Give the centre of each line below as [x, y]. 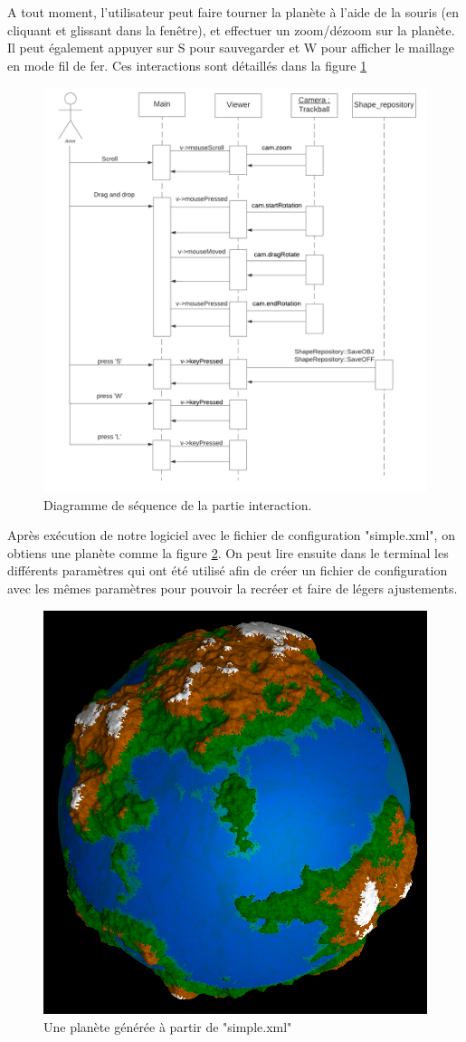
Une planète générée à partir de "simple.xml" [168, 1026]
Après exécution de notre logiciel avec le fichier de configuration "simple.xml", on [231, 535]
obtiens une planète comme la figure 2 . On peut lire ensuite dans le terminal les [228, 552]
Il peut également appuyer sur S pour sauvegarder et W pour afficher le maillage [231, 48]
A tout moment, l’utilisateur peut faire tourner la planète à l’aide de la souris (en [233, 12]
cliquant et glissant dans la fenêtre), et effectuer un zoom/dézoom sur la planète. [231, 29]
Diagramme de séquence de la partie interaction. [178, 504]
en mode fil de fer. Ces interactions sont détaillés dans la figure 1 [187, 65]
